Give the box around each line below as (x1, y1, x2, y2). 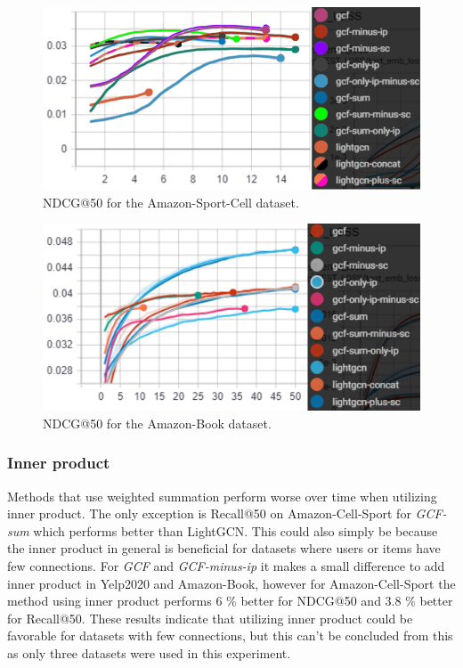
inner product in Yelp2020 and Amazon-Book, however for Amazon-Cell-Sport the (7, 574, 456, 592)
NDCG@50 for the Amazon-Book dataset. (43, 413, 272, 432)
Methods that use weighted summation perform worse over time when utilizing (7, 486, 437, 505)
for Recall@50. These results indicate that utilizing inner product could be (7, 608, 413, 627)
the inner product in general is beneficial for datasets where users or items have (7, 539, 441, 558)
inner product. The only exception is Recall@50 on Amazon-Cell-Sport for (7, 504, 411, 523)
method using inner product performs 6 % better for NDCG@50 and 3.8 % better (7, 591, 453, 610)
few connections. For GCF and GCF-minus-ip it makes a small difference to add (7, 556, 445, 574)
